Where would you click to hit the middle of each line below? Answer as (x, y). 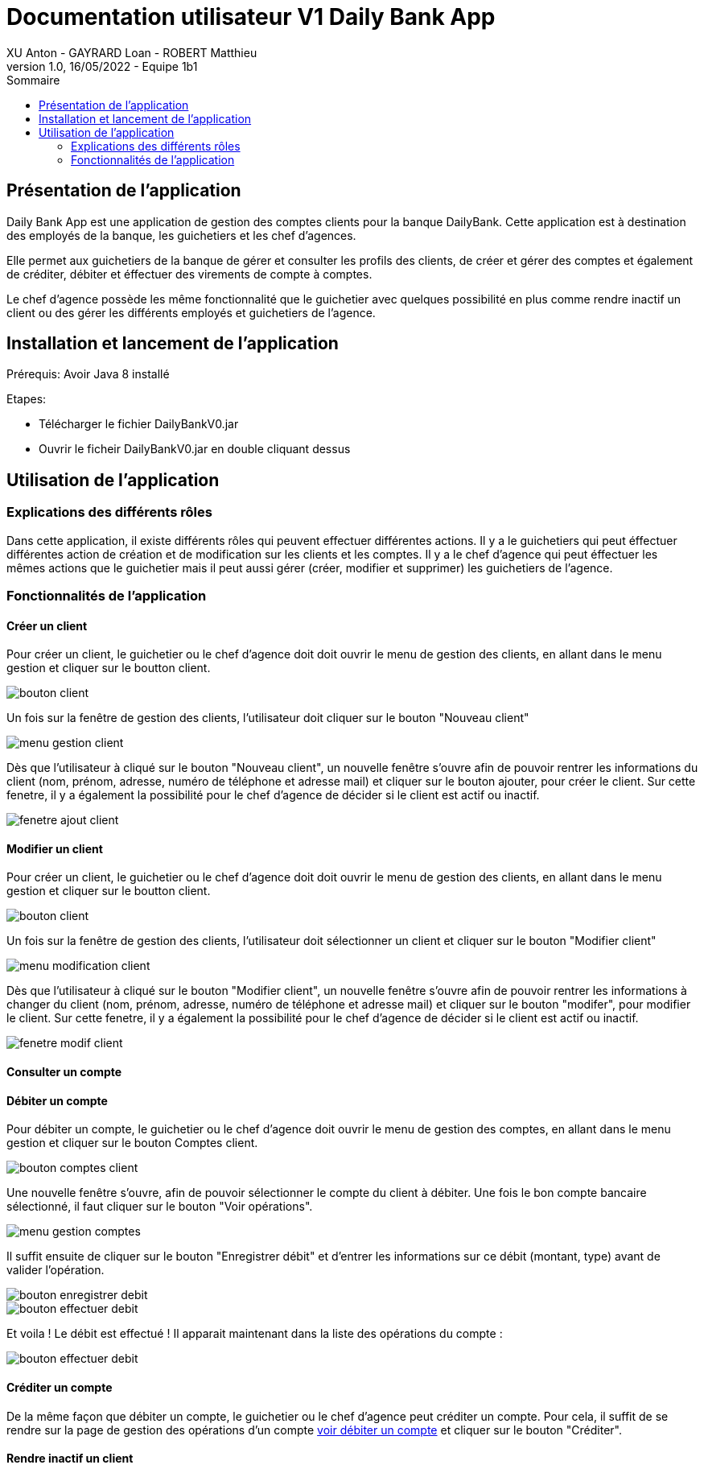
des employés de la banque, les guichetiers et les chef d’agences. (181, 235)
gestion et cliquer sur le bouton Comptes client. (132, 1143)
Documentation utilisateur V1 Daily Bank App (251, 17)
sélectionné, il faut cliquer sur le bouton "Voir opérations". (160, 1207)
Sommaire (33, 80)
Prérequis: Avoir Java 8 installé (88, 374)
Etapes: (27, 399)
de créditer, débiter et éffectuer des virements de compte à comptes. (189, 274)
